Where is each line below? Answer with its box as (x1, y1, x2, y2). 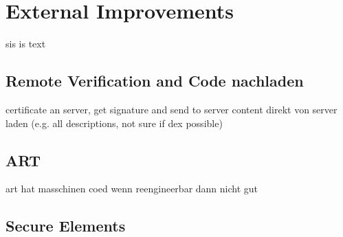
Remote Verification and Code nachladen (5, 70, 304, 91)
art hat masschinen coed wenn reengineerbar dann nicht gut (5, 181, 258, 196)
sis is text (5, 36, 46, 51)
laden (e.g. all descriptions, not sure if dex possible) (5, 115, 223, 130)
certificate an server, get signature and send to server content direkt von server (5, 102, 338, 116)
